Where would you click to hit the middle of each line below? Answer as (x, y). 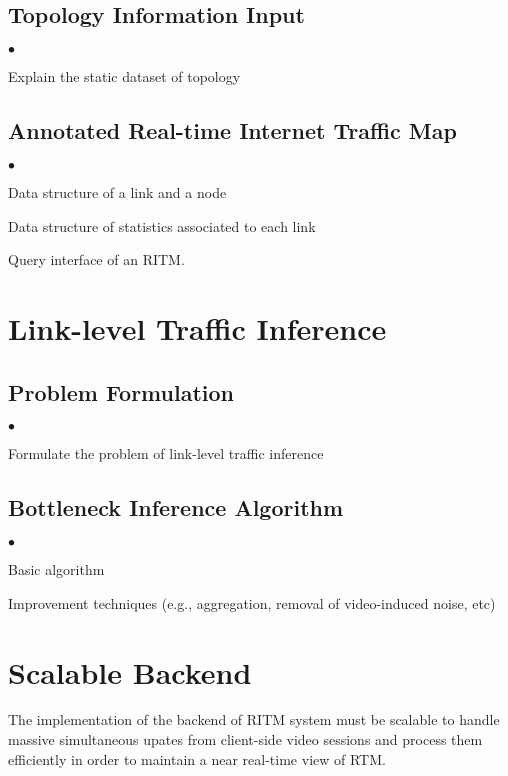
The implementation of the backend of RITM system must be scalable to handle (254, 719)
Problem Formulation (121, 391)
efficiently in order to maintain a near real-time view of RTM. (197, 758)
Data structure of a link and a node (117, 192)
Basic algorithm (56, 569)
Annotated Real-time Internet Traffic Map (232, 130)
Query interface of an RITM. (96, 259)
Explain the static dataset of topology (124, 76)
